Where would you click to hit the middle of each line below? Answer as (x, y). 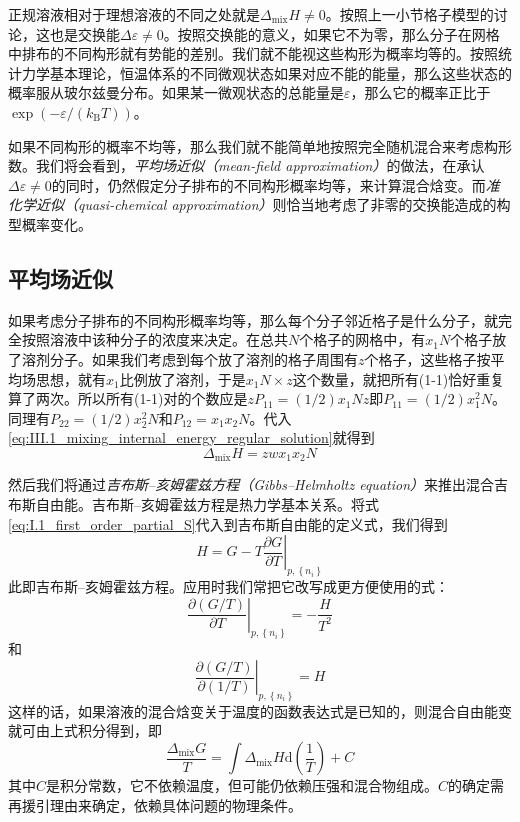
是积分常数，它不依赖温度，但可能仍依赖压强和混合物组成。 (242, 785)
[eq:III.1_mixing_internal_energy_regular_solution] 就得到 (191, 437)
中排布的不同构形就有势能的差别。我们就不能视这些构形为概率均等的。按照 (253, 53)
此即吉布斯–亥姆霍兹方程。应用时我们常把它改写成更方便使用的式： (228, 585)
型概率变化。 (50, 223)
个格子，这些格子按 (427, 358)
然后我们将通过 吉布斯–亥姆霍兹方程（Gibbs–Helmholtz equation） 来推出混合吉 (258, 484)
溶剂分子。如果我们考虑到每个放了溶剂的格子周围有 (189, 358)
